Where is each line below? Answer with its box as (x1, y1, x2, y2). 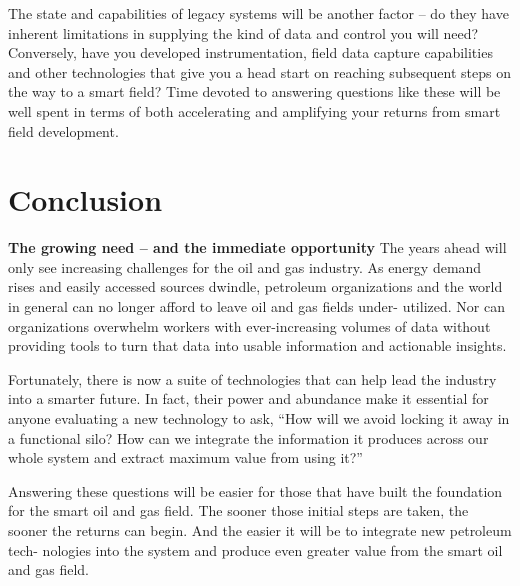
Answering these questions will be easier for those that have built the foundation (8, 480, 503, 501)
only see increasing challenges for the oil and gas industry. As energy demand (8, 256, 482, 277)
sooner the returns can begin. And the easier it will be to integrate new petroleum (8, 520, 512, 540)
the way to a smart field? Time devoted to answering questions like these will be (8, 81, 501, 102)
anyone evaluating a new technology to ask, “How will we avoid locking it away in (8, 408, 510, 429)
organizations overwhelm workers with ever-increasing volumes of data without (8, 315, 491, 336)
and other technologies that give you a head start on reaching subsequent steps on (8, 61, 512, 82)
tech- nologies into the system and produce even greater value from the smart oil (8, 539, 503, 560)
